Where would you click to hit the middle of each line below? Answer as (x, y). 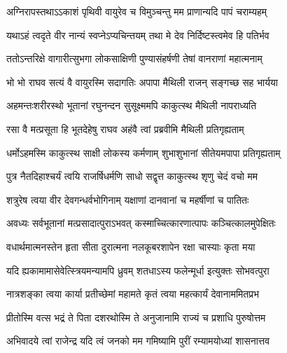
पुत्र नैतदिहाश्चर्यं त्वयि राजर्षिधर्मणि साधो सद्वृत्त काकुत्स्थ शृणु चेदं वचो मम (132, 176)
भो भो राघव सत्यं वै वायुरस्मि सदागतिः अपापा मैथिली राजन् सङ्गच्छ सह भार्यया (142, 82)
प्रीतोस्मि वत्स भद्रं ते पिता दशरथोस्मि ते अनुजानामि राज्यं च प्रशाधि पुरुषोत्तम (136, 317)
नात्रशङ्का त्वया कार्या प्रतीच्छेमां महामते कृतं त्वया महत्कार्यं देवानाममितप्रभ (133, 294)
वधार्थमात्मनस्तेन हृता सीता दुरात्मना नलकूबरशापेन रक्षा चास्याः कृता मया (131, 246)
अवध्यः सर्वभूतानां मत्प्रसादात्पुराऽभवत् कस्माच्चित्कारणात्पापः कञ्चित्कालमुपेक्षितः (141, 223)
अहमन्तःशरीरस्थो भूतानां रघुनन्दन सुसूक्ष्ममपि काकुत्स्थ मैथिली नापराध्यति (132, 105)
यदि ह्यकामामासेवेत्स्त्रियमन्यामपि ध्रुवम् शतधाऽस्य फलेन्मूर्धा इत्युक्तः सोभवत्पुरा (138, 270)
